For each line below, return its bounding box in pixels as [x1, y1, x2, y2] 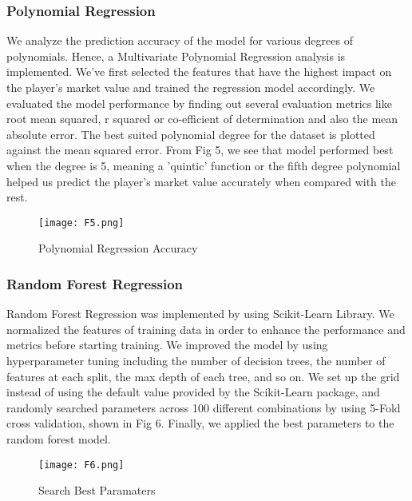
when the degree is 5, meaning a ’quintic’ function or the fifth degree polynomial [6, 157, 401, 173]
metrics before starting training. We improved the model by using [6, 336, 328, 353]
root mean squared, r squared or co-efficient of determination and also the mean [6, 110, 398, 127]
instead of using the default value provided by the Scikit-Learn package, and [6, 384, 380, 400]
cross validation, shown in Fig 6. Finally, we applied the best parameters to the [6, 415, 394, 431]
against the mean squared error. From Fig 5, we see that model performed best [6, 141, 394, 158]
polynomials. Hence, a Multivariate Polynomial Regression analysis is [6, 47, 346, 64]
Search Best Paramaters [38, 482, 156, 499]
